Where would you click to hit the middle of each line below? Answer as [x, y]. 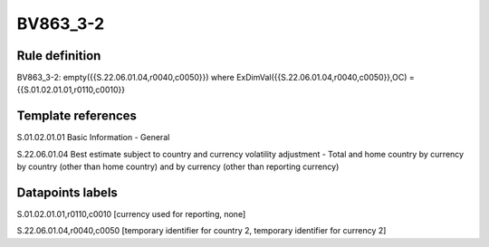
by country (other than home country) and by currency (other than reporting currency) [178, 166]
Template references [77, 116]
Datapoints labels [67, 192]
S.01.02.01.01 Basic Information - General [93, 138]
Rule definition [59, 56]
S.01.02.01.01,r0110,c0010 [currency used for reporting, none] [131, 214]
